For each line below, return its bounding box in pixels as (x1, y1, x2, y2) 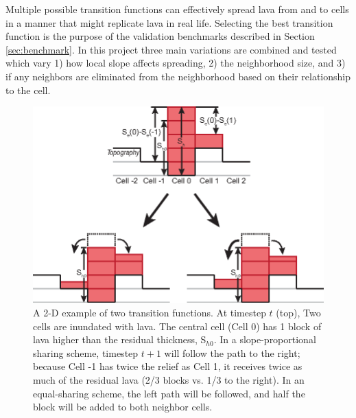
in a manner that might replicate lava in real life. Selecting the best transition (5, 15, 333, 30)
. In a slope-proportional (213, 332, 316, 347)
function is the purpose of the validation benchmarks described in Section (5, 29, 315, 43)
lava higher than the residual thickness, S (33, 332, 206, 347)
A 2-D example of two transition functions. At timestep (33, 305, 266, 320)
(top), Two (276, 305, 321, 320)
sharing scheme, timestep (33, 345, 139, 360)
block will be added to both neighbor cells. (33, 399, 213, 414)
